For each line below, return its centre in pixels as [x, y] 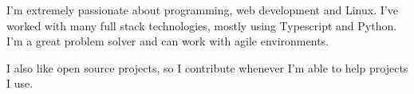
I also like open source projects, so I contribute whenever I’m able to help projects [207, 67]
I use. [20, 83]
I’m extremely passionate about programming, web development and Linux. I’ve [202, 10]
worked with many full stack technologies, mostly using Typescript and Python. [202, 25]
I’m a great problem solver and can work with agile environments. [168, 41]
